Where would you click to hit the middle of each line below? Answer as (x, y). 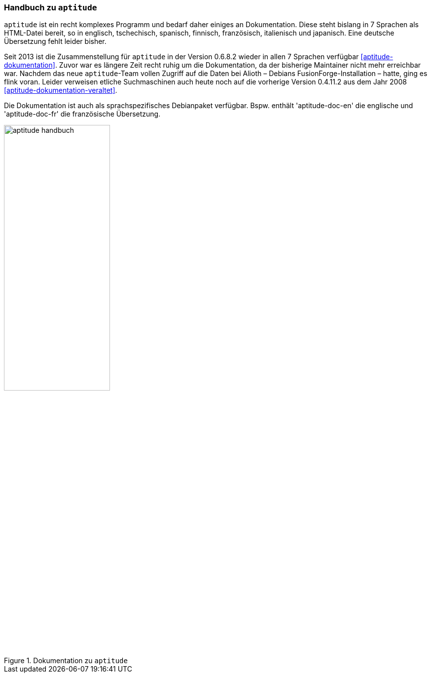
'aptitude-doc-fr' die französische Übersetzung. (82, 114)
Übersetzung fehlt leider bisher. (55, 41)
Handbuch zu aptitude (51, 7)
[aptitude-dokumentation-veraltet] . (61, 90)
